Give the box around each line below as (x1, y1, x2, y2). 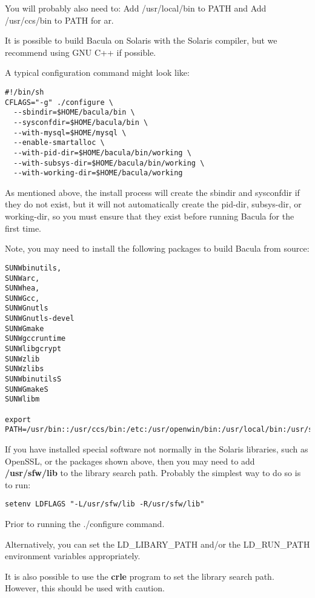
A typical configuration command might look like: (5, 66, 190, 79)
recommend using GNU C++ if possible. (5, 45, 156, 58)
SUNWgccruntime (5, 334, 66, 343)
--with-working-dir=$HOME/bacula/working (13, 169, 183, 178)
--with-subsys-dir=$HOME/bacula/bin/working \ (13, 158, 205, 167)
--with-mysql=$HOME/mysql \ (13, 128, 127, 137)
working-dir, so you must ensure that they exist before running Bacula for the (5, 210, 294, 223)
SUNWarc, (5, 274, 40, 283)
